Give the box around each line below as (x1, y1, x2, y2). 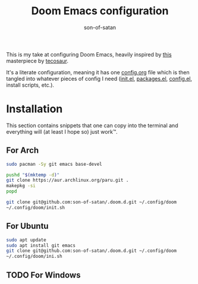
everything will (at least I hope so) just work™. (6, 128, 118, 135)
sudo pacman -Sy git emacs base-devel (6, 161, 102, 167)
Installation (6, 102, 63, 116)
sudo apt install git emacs (6, 242, 76, 248)
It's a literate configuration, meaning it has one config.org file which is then (6, 68, 190, 75)
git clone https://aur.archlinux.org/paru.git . (6, 177, 129, 184)
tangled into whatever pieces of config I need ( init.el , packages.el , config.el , (6, 75, 193, 82)
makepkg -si (6, 183, 36, 189)
